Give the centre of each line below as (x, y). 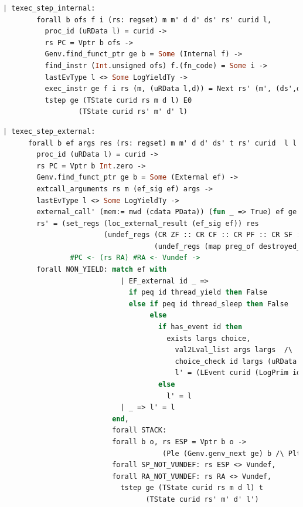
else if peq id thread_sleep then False (208, 304)
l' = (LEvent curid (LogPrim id (238, 373)
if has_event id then (200, 327)
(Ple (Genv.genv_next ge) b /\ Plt (232, 453)
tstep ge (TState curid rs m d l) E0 (118, 100)
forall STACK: (139, 430)
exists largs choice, (209, 338)
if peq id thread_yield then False (198, 293)
